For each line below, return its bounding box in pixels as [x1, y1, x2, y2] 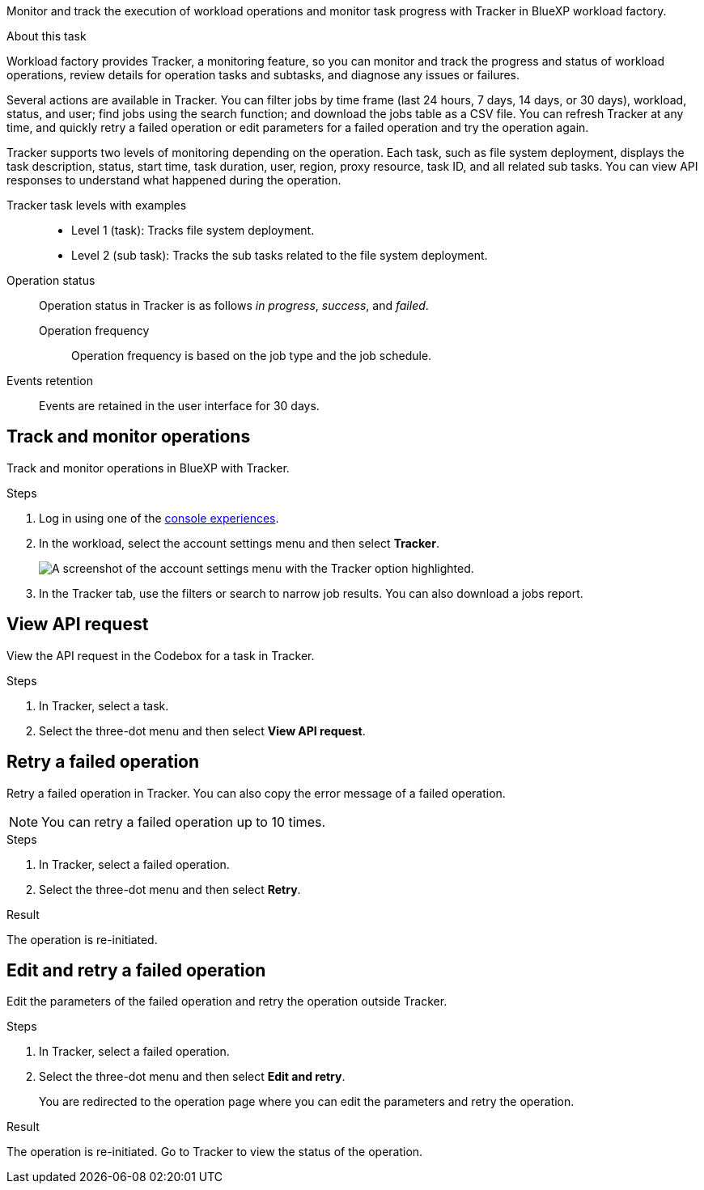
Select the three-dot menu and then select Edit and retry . [39, 1069, 346, 1084]
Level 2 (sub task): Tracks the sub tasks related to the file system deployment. [71, 248, 488, 262]
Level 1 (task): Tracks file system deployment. [71, 223, 315, 237]
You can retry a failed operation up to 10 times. [41, 813, 326, 830]
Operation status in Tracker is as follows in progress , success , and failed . [39, 299, 429, 312]
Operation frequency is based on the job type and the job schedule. [71, 349, 432, 362]
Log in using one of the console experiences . [39, 510, 279, 525]
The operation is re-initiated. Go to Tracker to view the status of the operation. [6, 1145, 423, 1159]
